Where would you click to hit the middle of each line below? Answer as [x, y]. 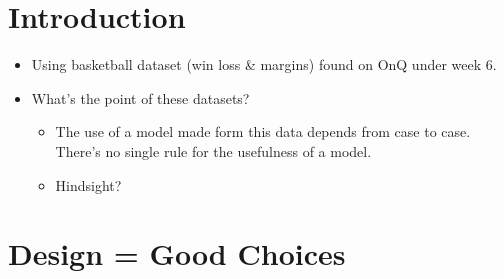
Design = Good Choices [177, 253]
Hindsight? [88, 184]
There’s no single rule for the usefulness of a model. [213, 150]
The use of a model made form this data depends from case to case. [263, 131]
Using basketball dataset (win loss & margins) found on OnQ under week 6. [264, 64]
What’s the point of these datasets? [140, 97]
